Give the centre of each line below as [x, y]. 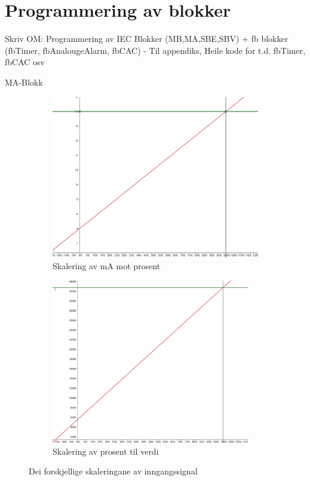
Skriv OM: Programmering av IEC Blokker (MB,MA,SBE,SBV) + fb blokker [147, 39]
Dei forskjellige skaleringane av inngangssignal [113, 471]
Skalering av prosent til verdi [106, 451]
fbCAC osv [25, 62]
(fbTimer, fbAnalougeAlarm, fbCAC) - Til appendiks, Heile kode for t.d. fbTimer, [155, 50]
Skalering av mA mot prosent [107, 266]
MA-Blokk [24, 82]
